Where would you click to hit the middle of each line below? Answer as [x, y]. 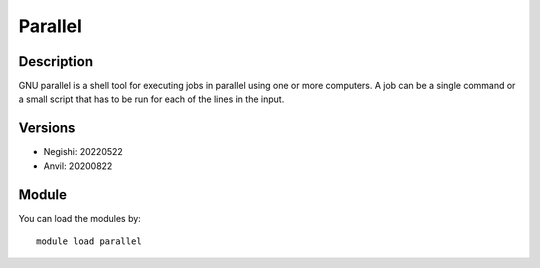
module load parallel [89, 241]
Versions [47, 128]
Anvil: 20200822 [78, 166]
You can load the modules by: [80, 218]
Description [56, 61]
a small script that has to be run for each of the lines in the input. [151, 99]
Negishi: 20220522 [83, 152]
